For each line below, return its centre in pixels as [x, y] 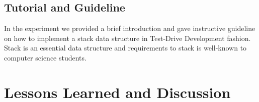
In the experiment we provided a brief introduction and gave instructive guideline [130, 28]
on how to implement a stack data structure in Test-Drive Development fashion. [127, 38]
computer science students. [45, 57]
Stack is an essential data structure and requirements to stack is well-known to [125, 48]
